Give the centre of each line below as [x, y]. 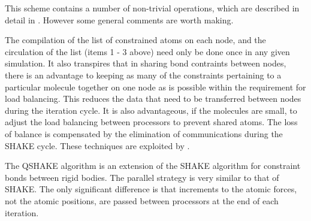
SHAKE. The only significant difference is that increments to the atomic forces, [151, 189]
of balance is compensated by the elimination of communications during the [144, 133]
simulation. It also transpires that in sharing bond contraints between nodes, [146, 63]
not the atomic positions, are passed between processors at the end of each [142, 200]
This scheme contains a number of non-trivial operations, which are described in [152, 8]
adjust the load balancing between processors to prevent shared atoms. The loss [151, 122]
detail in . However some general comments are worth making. [119, 19]
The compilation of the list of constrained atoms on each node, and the [135, 40]
